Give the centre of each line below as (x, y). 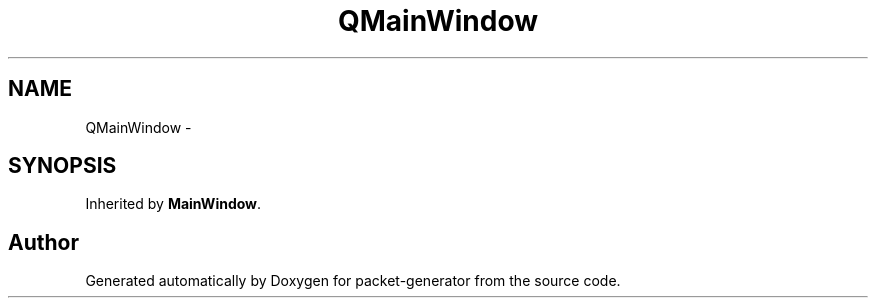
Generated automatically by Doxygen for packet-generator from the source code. (353, 281)
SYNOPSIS (62, 166)
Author (43, 242)
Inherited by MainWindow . (173, 204)
